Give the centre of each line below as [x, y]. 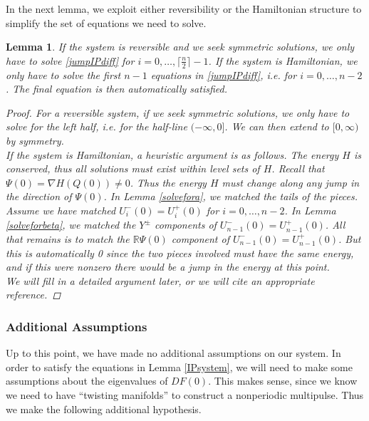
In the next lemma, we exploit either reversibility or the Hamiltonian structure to [184, 9]
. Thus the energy [168, 182]
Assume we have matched [61, 210]
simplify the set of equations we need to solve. [106, 22]
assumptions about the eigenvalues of [87, 381]
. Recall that [298, 168]
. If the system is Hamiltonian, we [283, 60]
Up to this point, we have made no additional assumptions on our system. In [173, 353]
